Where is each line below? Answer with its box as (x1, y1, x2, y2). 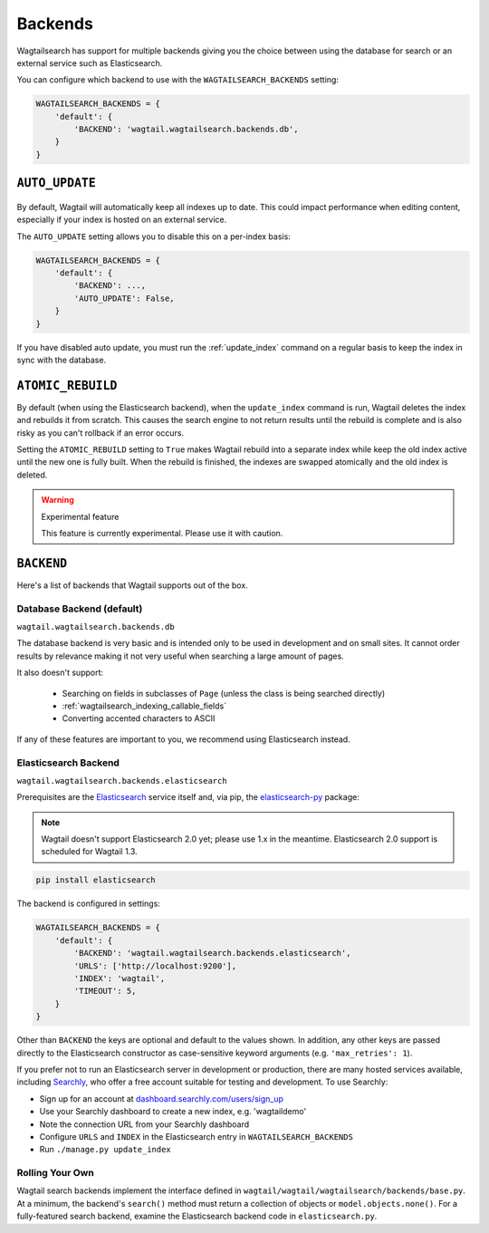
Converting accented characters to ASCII (62, 713, 216, 724)
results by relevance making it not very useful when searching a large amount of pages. (16, 650, 344, 661)
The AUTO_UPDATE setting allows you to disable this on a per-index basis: (16, 231, 292, 242)
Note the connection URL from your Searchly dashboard (39, 1119, 250, 1130)
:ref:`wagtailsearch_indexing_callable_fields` (62, 700, 226, 711)
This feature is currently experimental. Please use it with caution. (41, 528, 283, 538)
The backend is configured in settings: (16, 898, 160, 910)
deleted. (16, 469, 48, 480)
